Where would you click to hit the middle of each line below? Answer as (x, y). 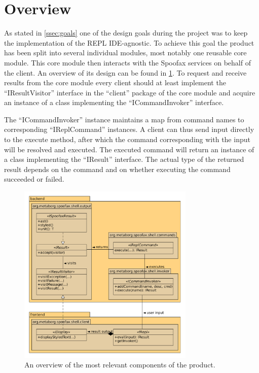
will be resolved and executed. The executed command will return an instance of (129, 149)
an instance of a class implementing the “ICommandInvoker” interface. (114, 102)
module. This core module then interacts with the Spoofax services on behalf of (127, 62)
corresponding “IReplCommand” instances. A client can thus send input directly (129, 129)
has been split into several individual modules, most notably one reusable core (125, 53)
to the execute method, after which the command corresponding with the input (127, 139)
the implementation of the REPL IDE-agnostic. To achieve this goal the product (129, 42)
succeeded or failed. (34, 179)
